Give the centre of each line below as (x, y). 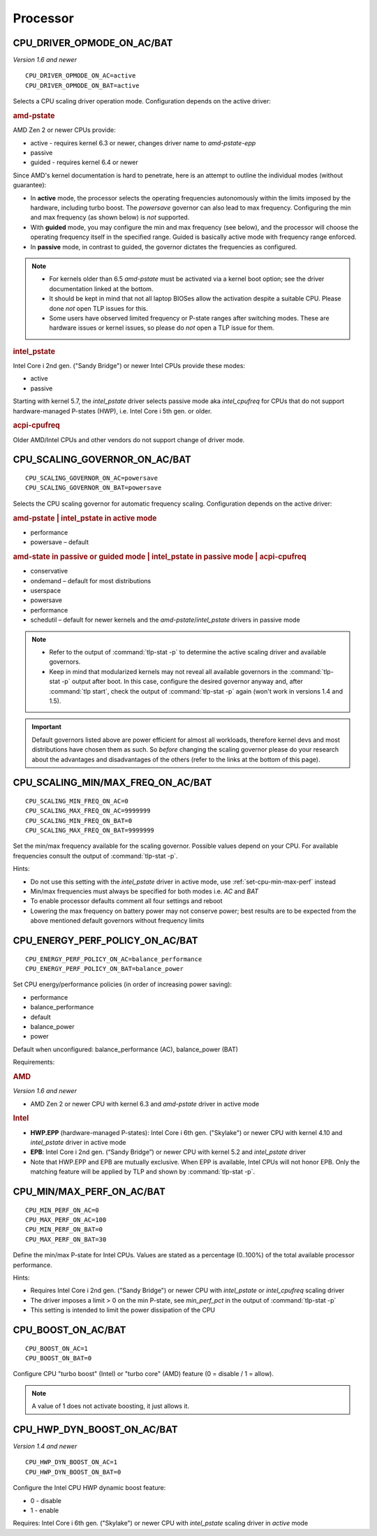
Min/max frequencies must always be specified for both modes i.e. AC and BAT (145, 891)
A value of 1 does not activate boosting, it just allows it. (111, 1406)
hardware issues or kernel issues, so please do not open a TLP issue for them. (162, 328)
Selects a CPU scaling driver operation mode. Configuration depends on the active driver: (142, 101)
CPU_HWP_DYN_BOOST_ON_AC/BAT (95, 1429)
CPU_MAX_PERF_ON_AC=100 (66, 1220)
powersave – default (60, 542)
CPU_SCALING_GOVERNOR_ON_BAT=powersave (94, 488)
